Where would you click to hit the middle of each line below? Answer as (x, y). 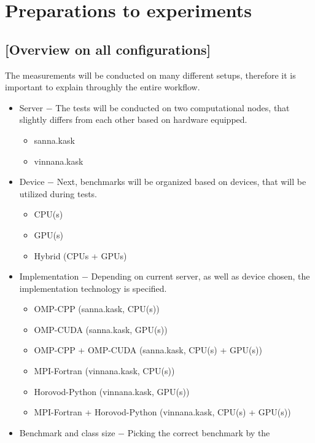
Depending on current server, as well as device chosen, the (200, 276)
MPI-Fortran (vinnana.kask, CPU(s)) (104, 371)
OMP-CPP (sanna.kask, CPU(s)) (97, 309)
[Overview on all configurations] (108, 49)
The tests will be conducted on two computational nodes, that (173, 107)
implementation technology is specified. (93, 288)
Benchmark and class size (67, 432)
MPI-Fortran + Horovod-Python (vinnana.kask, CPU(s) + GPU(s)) (162, 412)
